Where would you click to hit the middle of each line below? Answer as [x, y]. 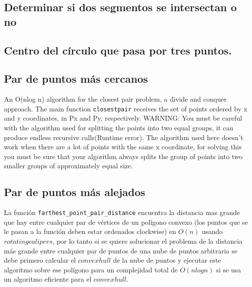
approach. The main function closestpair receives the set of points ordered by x [126, 108]
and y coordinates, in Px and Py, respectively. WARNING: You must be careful [123, 118]
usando [212, 231]
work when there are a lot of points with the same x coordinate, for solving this [123, 147]
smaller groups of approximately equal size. [68, 166]
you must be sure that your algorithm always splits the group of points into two [123, 156]
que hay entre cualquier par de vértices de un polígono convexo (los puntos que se [126, 222]
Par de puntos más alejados [75, 192]
